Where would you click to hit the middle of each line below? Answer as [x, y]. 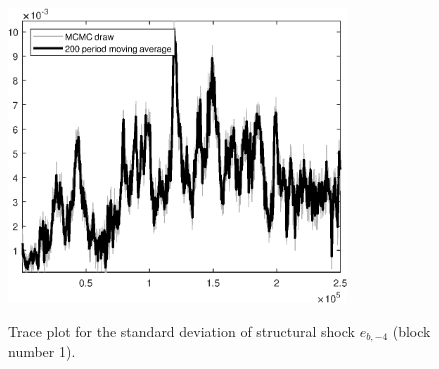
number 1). [42, 351]
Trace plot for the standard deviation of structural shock [181, 330]
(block [411, 330]
